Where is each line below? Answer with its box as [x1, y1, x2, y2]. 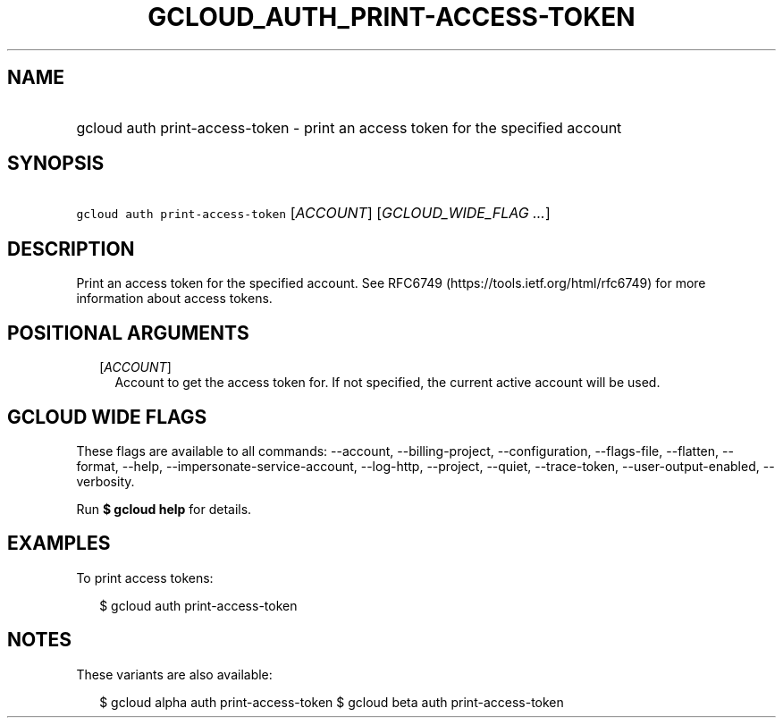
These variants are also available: [76, 666, 273, 682]
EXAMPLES [7, 532, 111, 555]
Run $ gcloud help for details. [76, 501, 252, 517]
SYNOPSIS [7, 152, 105, 175]
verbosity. [76, 473, 135, 489]
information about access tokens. [76, 291, 273, 307]
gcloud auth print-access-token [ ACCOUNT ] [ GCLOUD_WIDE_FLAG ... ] [76, 204, 551, 223]
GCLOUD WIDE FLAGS [7, 405, 207, 428]
